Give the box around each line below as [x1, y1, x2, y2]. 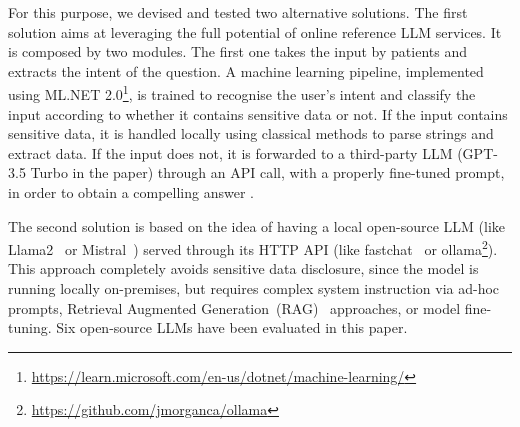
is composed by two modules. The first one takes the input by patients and [8, 41, 467, 62]
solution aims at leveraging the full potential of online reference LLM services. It [8, 21, 502, 42]
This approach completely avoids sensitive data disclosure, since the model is [8, 258, 479, 279]
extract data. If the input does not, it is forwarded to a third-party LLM [8, 142, 453, 163]
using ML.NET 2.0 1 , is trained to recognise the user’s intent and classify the [8, 81, 476, 105]
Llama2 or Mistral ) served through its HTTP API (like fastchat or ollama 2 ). [8, 236, 498, 259]
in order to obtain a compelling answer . [8, 182, 254, 202]
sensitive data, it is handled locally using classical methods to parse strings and [8, 123, 494, 144]
